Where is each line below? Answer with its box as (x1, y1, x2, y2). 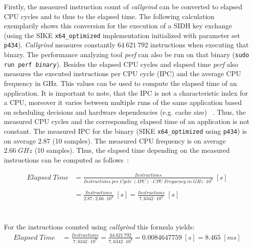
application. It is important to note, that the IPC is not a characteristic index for (4, 87, 248, 98)
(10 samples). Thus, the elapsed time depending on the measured (34, 145, 230, 155)
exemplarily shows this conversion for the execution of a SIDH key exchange (4, 21, 232, 31)
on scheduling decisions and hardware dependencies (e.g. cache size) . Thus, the (4, 106, 246, 117)
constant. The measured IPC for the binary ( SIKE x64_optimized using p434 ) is (4, 125, 247, 136)
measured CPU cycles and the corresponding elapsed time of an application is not (4, 116, 250, 126)
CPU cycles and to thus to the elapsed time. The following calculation (4, 11, 215, 21)
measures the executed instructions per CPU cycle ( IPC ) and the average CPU (4, 68, 241, 79)
